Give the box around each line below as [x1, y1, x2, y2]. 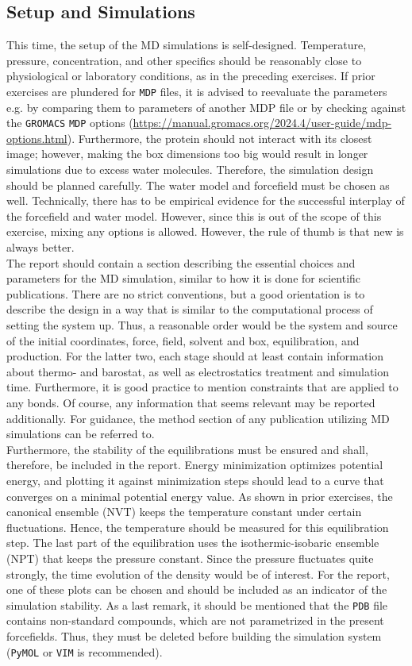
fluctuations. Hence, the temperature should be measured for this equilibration [6, 518, 389, 535]
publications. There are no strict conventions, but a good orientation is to [6, 285, 365, 302]
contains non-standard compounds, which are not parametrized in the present [6, 612, 384, 629]
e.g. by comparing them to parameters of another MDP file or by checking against [6, 98, 406, 115]
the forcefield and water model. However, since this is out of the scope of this [6, 207, 382, 224]
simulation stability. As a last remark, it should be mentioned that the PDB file [6, 596, 388, 613]
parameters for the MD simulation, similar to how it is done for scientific [6, 270, 361, 287]
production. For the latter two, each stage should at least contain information [6, 348, 384, 364]
